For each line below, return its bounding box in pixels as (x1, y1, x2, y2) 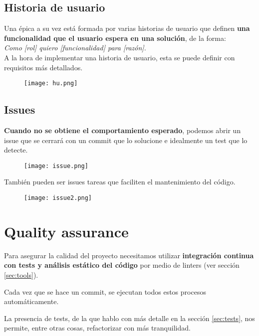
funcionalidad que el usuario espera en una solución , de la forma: (4, 32, 226, 43)
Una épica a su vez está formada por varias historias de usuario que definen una (4, 23, 250, 33)
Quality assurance (4, 221, 129, 241)
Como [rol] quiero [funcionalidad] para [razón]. (4, 42, 146, 53)
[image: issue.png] (24, 162, 88, 169)
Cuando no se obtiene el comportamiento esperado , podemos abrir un (4, 125, 241, 136)
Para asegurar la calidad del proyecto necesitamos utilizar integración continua (4, 250, 254, 260)
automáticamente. (4, 296, 59, 307)
